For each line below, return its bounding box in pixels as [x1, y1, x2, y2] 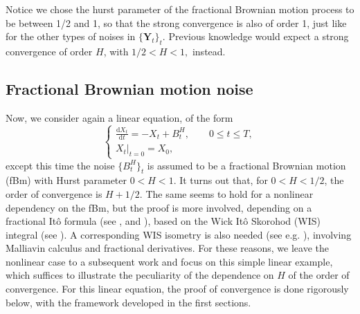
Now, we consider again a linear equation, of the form [6, 110, 233, 124]
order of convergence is [6, 186, 102, 201]
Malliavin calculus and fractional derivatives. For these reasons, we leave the [6, 241, 329, 255]
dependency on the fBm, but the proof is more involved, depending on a [6, 200, 312, 214]
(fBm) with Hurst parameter [6, 173, 127, 187]
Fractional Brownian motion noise [6, 77, 253, 99]
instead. [192, 44, 226, 58]
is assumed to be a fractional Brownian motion [147, 158, 346, 172]
